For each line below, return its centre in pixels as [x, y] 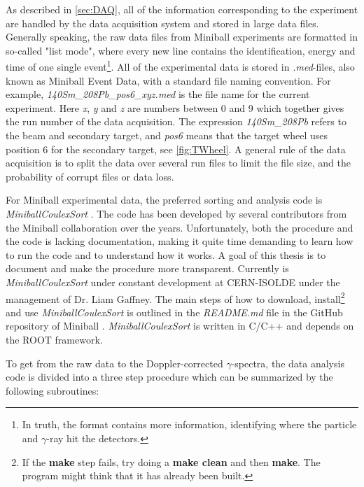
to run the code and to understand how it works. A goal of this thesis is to [166, 254]
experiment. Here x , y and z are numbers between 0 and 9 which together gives [175, 107]
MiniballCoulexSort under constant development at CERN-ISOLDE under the [173, 282]
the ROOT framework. [54, 339]
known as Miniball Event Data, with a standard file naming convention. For [168, 80]
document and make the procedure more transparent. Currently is [147, 268]
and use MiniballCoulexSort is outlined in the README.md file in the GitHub [174, 312]
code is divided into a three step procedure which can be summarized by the [169, 377]
